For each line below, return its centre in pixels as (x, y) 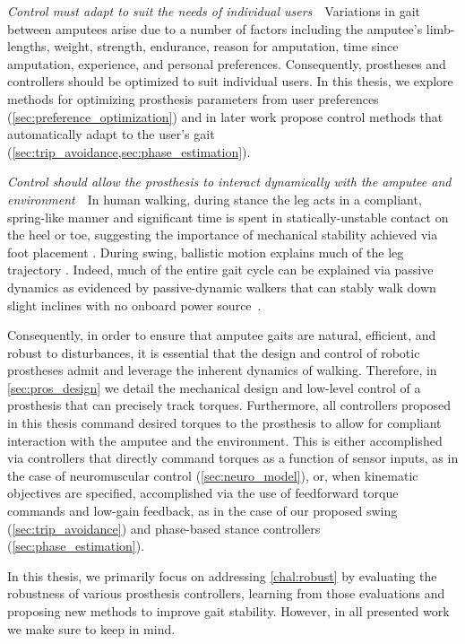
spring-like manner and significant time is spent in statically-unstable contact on (228, 217)
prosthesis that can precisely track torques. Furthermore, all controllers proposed (229, 405)
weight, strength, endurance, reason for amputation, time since (226, 46)
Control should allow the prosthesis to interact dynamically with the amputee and (229, 182)
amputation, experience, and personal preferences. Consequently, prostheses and (227, 63)
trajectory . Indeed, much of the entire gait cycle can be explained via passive (220, 270)
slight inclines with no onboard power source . (134, 305)
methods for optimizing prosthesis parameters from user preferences (193, 98)
